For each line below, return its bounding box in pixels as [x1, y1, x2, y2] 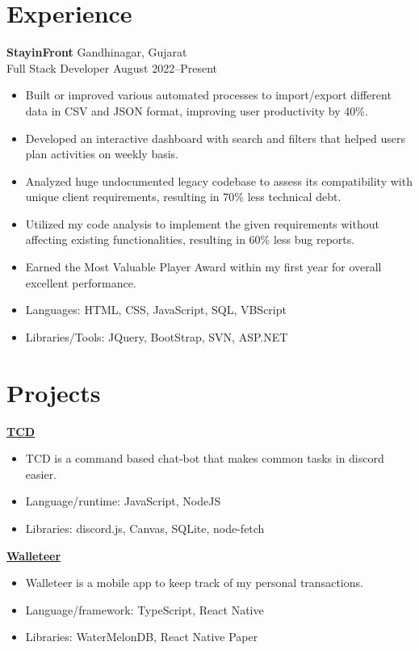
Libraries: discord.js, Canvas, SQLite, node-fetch [25, 519, 265, 536]
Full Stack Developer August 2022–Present [6, 59, 217, 76]
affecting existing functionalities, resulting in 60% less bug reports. [25, 231, 355, 248]
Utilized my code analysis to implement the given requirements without [25, 215, 379, 232]
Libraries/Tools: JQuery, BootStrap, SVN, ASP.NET [25, 328, 288, 345]
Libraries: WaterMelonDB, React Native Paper [25, 628, 258, 645]
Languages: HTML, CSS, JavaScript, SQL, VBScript [25, 301, 287, 318]
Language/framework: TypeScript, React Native [25, 601, 264, 618]
